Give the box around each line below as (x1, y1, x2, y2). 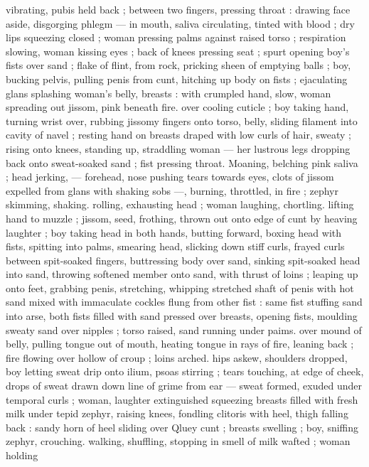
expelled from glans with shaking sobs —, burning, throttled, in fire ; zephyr (6, 183, 339, 198)
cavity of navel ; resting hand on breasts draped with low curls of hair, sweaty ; (6, 127, 351, 142)
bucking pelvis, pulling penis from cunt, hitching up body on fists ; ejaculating (6, 71, 348, 86)
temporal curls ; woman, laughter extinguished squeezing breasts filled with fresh (6, 392, 358, 407)
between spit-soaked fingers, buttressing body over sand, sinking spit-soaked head (6, 252, 360, 267)
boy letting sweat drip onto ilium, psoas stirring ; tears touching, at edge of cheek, (6, 364, 364, 379)
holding (6, 448, 38, 462)
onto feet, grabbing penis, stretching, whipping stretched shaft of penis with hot (6, 280, 354, 295)
